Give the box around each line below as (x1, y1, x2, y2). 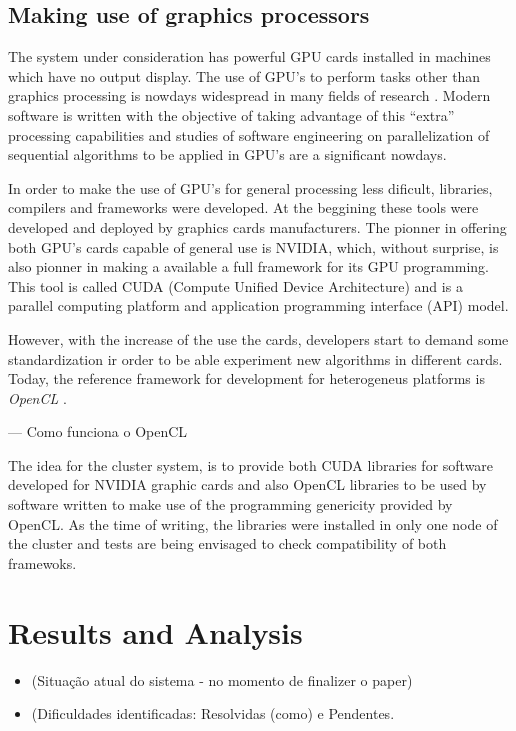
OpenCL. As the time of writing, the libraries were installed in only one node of (8, 513, 498, 534)
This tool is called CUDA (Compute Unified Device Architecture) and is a (8, 275, 463, 296)
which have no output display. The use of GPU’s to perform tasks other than (8, 65, 481, 86)
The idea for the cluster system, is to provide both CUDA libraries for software (8, 454, 494, 475)
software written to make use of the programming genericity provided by (8, 494, 453, 515)
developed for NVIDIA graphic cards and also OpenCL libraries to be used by (8, 474, 487, 495)
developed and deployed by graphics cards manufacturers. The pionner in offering (8, 216, 507, 237)
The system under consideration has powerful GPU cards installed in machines (8, 46, 491, 67)
